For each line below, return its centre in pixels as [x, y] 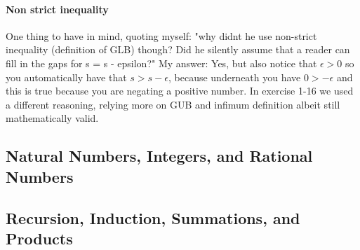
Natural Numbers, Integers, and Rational [159, 156]
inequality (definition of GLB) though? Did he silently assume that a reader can [178, 49]
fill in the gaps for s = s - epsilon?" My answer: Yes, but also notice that [161, 63]
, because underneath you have [234, 77]
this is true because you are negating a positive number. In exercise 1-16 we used [180, 91]
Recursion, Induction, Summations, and [153, 217]
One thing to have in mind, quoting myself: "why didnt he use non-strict [161, 35]
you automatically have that [66, 77]
